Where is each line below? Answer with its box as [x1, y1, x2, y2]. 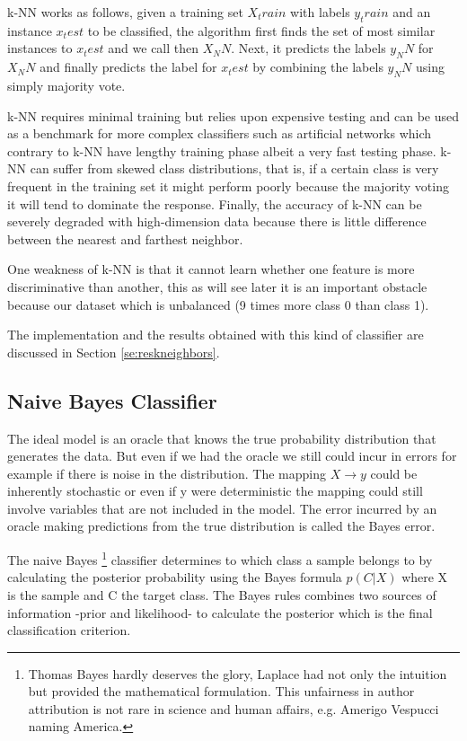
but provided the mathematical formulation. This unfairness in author [28, 682, 415, 701]
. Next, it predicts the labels [231, 39, 386, 57]
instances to [7, 39, 73, 57]
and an [392, 3, 431, 21]
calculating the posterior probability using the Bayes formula [7, 568, 342, 587]
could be [370, 463, 418, 482]
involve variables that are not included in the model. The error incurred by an [7, 498, 437, 517]
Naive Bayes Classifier [7, 386, 217, 414]
